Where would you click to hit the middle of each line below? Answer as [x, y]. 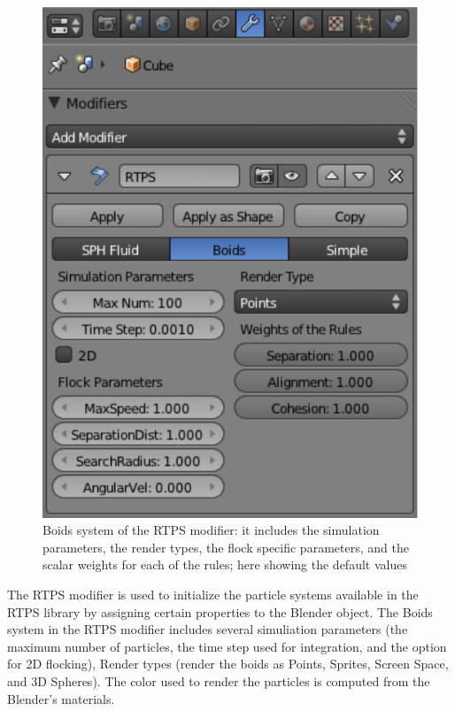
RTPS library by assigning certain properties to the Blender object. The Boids [220, 611]
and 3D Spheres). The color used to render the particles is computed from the [219, 680]
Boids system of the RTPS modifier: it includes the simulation [211, 530]
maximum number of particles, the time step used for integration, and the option [227, 646]
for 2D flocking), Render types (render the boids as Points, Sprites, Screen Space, [228, 664]
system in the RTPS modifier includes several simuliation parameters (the [208, 629]
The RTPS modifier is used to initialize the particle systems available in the [213, 594]
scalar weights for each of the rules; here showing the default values [225, 564]
